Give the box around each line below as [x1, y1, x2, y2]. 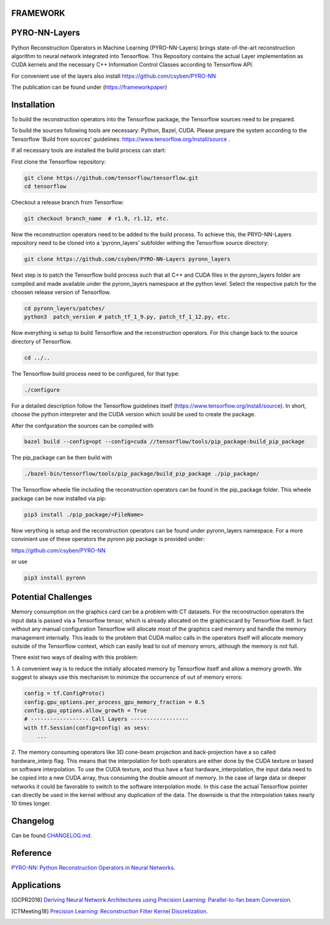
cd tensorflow [24, 182, 67, 190]
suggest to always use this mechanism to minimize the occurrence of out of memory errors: [11, 673, 243, 681]
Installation [11, 99, 55, 110]
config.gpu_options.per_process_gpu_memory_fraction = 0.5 [24, 698, 205, 705]
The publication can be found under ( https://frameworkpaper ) [11, 83, 167, 91]
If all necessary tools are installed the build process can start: [11, 147, 166, 154]
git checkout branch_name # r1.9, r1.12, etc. [24, 215, 169, 222]
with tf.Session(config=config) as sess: [24, 724, 150, 731]
